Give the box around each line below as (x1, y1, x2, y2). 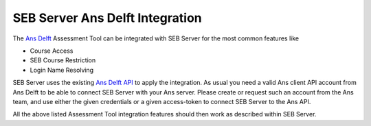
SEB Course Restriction (30, 56, 96, 64)
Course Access (30, 47, 74, 55)
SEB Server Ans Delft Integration (12, 10, 202, 25)
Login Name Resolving (30, 66, 94, 74)
